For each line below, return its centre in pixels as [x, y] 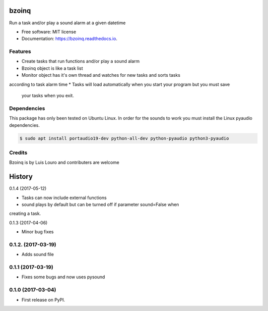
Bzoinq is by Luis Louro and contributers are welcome [64, 162]
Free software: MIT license [49, 32]
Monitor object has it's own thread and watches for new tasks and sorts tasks [101, 75]
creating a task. [25, 213]
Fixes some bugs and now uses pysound [63, 277]
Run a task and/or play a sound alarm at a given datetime [67, 23]
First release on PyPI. [43, 300]
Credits [18, 153]
